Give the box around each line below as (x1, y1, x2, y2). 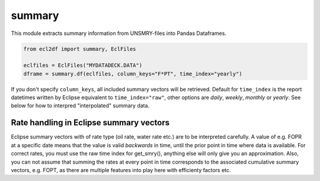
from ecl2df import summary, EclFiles (23, 45, 136, 52)
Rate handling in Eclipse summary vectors (11, 118, 170, 128)
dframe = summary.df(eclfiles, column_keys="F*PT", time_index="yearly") (23, 70, 242, 77)
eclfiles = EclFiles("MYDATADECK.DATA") (23, 62, 142, 69)
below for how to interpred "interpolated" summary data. (11, 102, 150, 109)
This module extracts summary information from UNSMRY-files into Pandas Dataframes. (11, 30, 226, 37)
